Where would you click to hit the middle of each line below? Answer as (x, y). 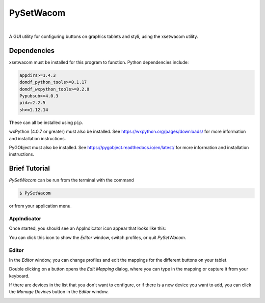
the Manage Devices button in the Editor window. (59, 292)
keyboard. (19, 276)
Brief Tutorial (29, 168)
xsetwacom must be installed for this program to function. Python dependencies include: (99, 62)
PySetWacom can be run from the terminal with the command (72, 180)
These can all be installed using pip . (46, 122)
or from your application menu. (40, 206)
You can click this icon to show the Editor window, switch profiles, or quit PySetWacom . (98, 237)
